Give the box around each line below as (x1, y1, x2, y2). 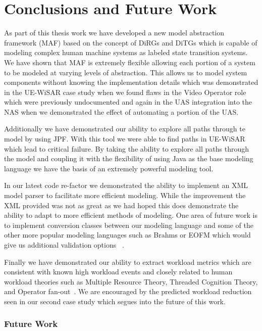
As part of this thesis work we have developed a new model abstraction (4, 27, 225, 38)
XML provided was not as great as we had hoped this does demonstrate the (4, 200, 239, 210)
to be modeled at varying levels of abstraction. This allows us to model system (4, 67, 247, 77)
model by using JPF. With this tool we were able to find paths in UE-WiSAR (4, 133, 245, 144)
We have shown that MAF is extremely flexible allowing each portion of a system (4, 57, 255, 67)
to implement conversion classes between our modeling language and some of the (4, 219, 253, 230)
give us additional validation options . (4, 240, 124, 250)
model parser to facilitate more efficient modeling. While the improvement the (4, 190, 246, 201)
